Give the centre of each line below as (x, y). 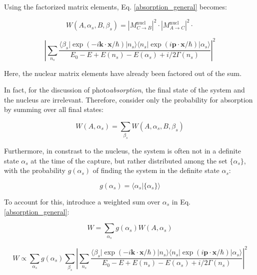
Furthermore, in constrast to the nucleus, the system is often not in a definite (123, 151)
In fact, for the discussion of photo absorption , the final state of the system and (124, 90)
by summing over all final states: (54, 109)
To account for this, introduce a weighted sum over (82, 202)
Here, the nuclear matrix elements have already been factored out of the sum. (123, 73)
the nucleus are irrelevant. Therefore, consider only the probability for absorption (128, 99)
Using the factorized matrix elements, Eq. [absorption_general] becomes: (115, 6)
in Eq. (181, 202)
